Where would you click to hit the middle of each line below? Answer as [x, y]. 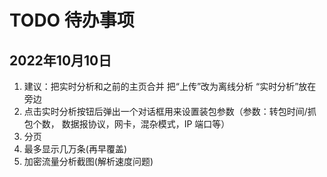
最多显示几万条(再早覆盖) [75, 149]
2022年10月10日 [60, 60]
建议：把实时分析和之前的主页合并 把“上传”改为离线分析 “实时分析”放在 [170, 86]
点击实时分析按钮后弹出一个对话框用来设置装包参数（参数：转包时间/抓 [170, 111]
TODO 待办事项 [72, 20]
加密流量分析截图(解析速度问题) [88, 161]
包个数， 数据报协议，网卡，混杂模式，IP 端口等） [127, 124]
